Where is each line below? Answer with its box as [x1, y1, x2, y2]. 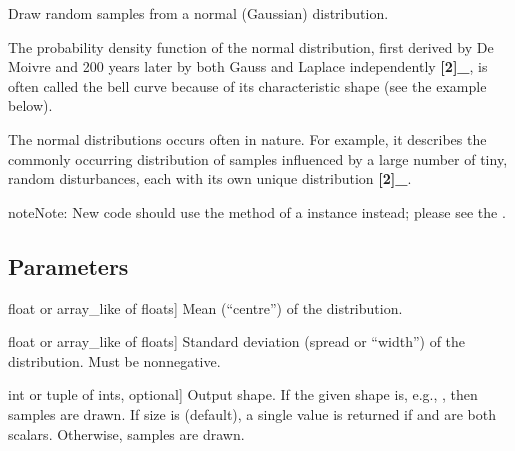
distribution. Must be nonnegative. [8, 350, 221, 371]
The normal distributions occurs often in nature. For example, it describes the [8, 128, 487, 149]
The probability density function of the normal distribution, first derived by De [8, 36, 494, 57]
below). [8, 95, 53, 116]
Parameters [8, 250, 129, 281]
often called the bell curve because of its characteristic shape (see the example [8, 75, 487, 96]
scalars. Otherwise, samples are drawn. [8, 423, 245, 444]
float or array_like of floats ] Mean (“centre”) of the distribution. [8, 297, 403, 318]
